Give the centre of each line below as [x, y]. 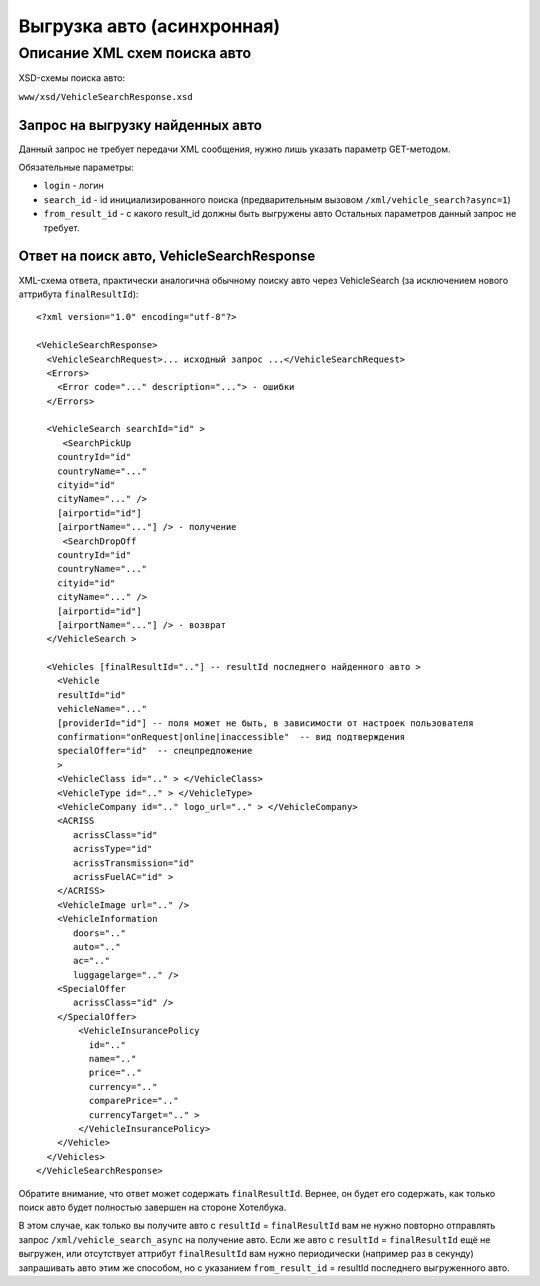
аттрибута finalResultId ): [78, 294]
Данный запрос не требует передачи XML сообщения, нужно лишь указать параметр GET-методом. [234, 149]
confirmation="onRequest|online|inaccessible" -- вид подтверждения [231, 737]
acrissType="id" [113, 849]
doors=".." [100, 933]
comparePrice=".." [133, 1101]
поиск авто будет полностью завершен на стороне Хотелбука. [152, 1207]
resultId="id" [91, 694]
